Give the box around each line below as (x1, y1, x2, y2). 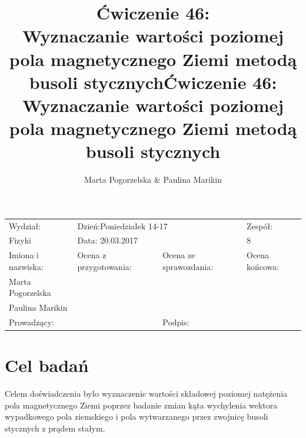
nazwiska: (9, 260, 44, 272)
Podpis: (162, 316, 189, 328)
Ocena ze (162, 249, 195, 261)
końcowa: (246, 260, 280, 272)
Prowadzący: (9, 316, 54, 328)
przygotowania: (77, 260, 132, 272)
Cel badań (5, 353, 89, 377)
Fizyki (9, 234, 31, 246)
